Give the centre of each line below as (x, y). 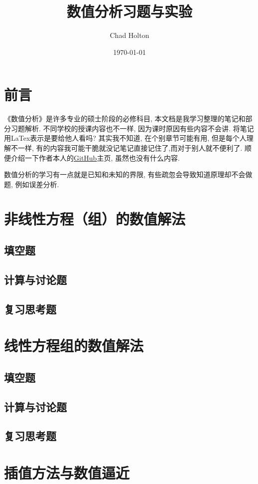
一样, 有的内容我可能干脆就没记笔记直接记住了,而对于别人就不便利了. (130, 148)
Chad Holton (129, 35)
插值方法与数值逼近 (67, 473)
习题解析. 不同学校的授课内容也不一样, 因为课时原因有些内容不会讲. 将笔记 (132, 128)
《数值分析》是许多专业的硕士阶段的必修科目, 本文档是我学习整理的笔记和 (125, 119)
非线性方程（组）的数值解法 (95, 218)
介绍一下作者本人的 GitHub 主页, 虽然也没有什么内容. (95, 157)
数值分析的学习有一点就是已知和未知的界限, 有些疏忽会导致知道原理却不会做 (128, 174)
